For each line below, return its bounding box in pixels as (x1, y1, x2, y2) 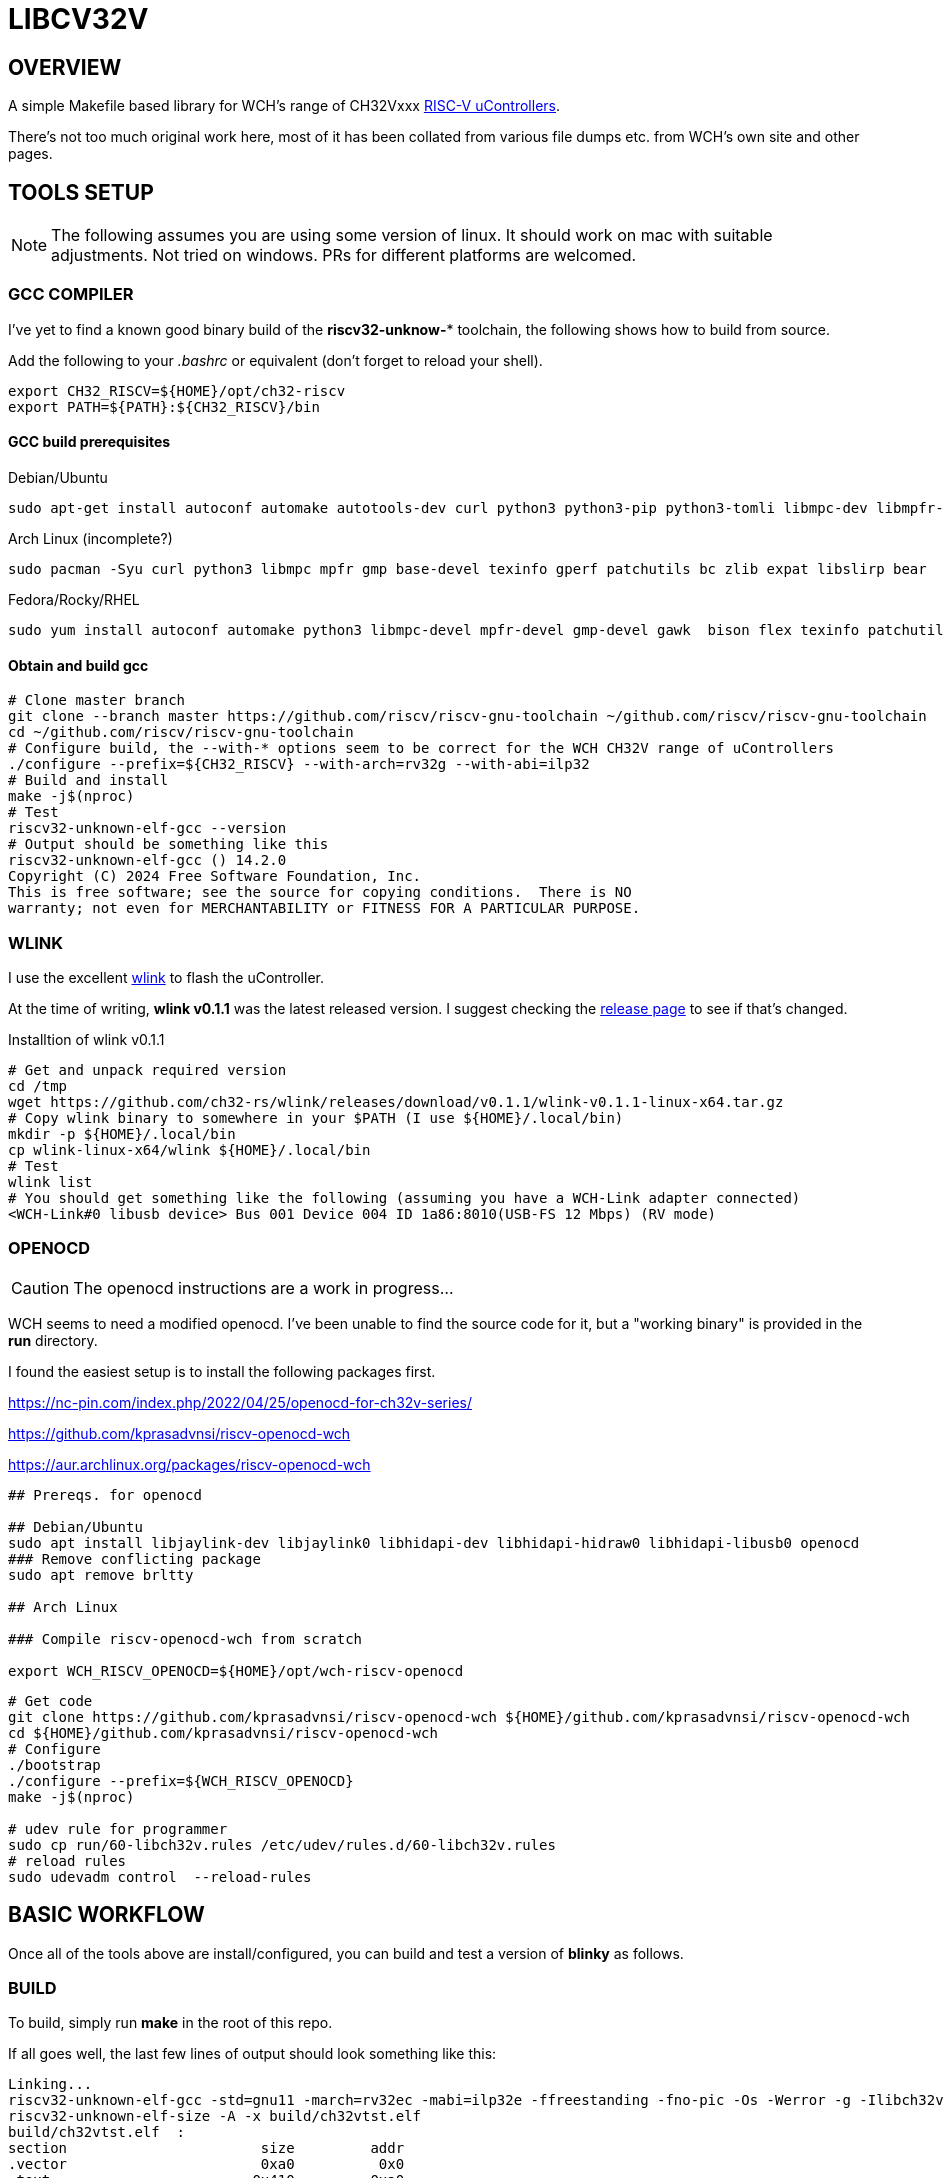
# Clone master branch (8, 692, 186, 709)
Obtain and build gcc (8, 656, 149, 674)
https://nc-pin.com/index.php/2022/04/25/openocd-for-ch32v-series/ (8, 1393, 473, 1411)
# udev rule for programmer (8, 1820, 228, 1837)
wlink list (8, 1173, 93, 1190)
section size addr (8, 2140, 405, 2157)
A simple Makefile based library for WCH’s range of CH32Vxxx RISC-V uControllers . (8, 97, 561, 115)
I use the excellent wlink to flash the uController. (8, 968, 324, 986)
